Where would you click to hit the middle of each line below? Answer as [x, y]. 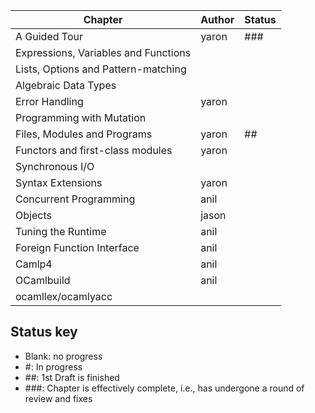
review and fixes [58, 398]
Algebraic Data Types [66, 85]
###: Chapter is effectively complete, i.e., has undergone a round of [164, 388]
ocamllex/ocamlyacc [64, 296]
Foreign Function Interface [77, 247]
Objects [33, 215]
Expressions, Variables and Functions [103, 52]
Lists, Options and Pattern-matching [101, 69]
